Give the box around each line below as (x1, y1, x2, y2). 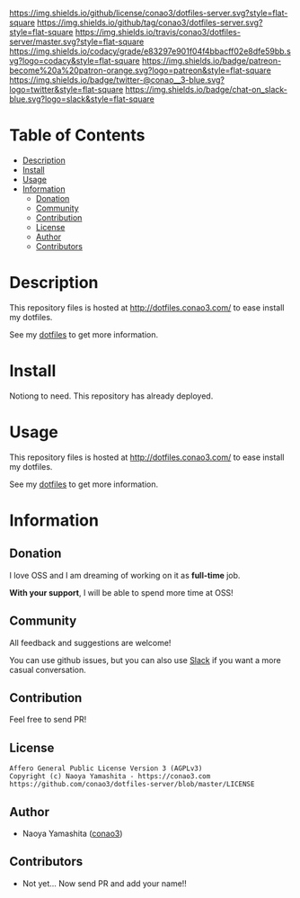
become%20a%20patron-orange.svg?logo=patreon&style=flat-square (9, 65, 271, 76)
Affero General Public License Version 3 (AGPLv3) (9, 764, 203, 773)
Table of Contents (9, 125, 146, 146)
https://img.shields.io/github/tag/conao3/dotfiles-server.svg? (37, 17, 263, 28)
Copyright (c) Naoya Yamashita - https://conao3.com (9, 772, 211, 781)
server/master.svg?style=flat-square (9, 36, 145, 47)
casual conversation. (9, 664, 87, 675)
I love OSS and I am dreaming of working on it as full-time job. (9, 570, 241, 580)
